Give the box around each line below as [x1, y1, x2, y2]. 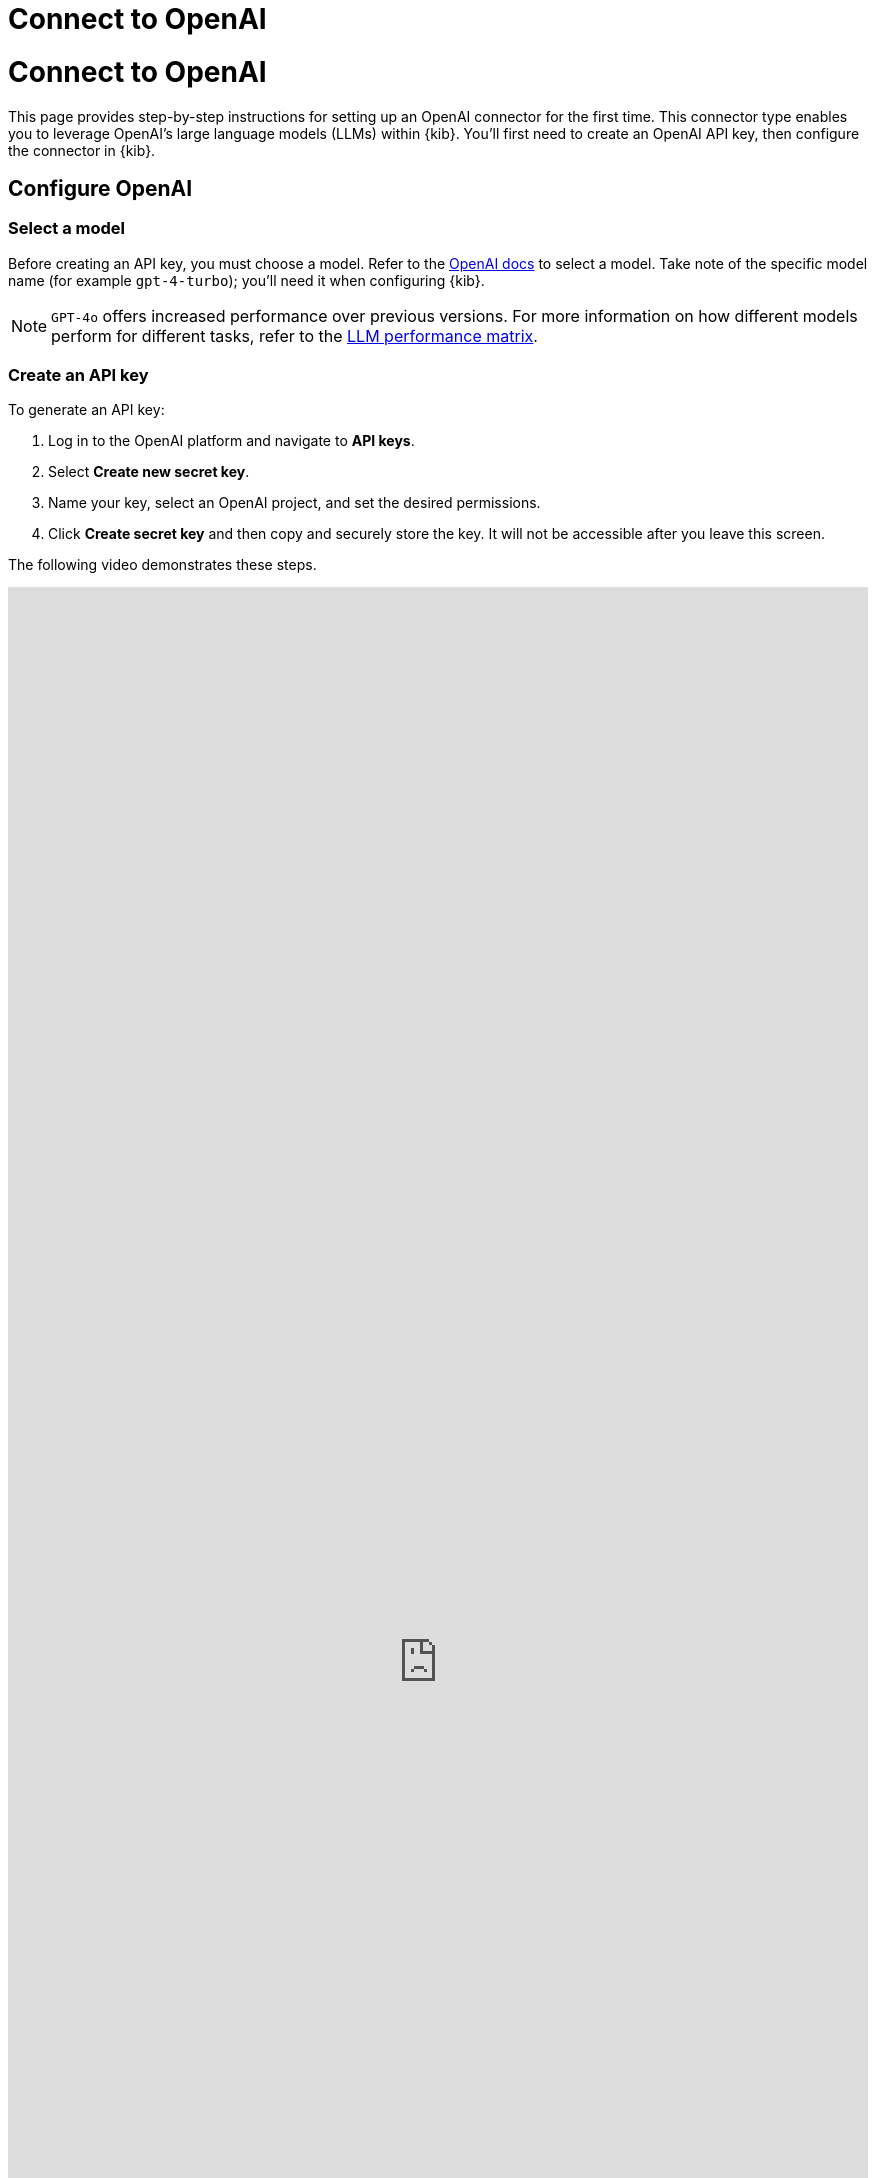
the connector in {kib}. [8, 141, 156, 159]
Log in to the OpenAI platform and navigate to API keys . [48, 432, 415, 450]
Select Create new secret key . [48, 463, 250, 481]
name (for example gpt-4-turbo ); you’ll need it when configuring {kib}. [8, 271, 485, 289]
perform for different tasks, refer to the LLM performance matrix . [51, 325, 538, 346]
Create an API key [8, 365, 149, 386]
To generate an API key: [8, 401, 165, 419]
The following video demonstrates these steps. [8, 556, 317, 574]
